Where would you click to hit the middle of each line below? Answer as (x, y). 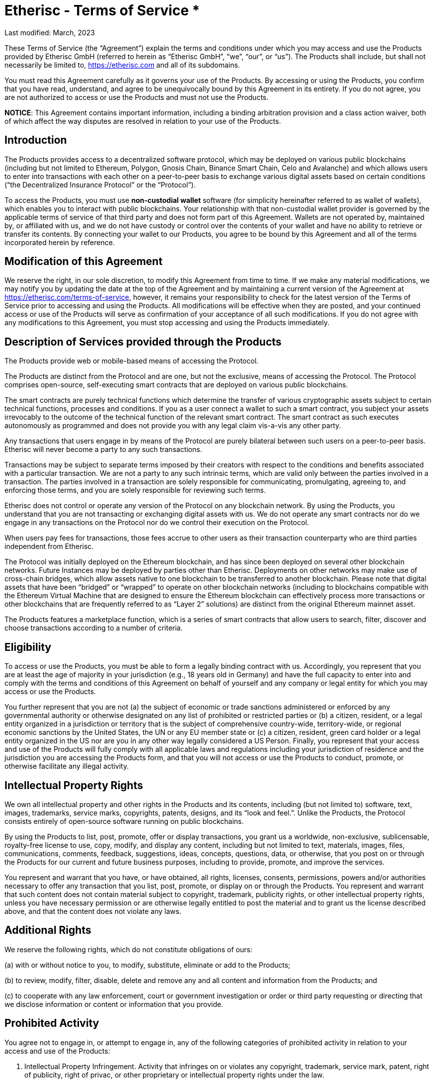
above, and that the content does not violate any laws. (93, 911)
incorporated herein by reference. (60, 242)
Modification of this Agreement (84, 262)
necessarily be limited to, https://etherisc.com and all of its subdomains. (122, 65)
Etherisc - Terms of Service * (102, 10)
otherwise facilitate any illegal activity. (67, 766)
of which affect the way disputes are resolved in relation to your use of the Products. (143, 121)
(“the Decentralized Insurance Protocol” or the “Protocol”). (100, 184)
